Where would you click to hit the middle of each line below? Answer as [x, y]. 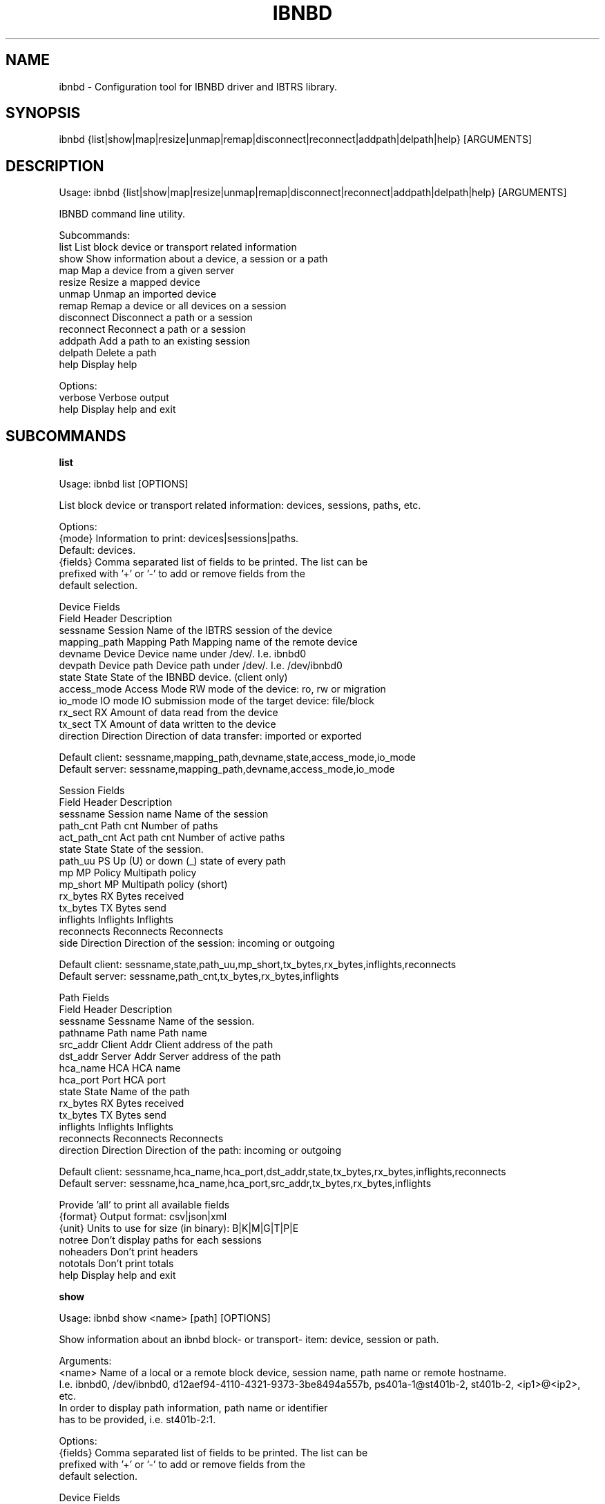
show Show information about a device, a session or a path [193, 259]
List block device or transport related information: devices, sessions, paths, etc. [240, 505]
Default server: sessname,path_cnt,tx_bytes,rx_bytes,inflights [199, 976]
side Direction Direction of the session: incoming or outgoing [197, 943]
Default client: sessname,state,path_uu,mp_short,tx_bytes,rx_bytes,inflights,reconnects [258, 965]
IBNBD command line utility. [122, 214]
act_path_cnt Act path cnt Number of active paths [172, 838]
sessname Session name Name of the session [164, 814]
